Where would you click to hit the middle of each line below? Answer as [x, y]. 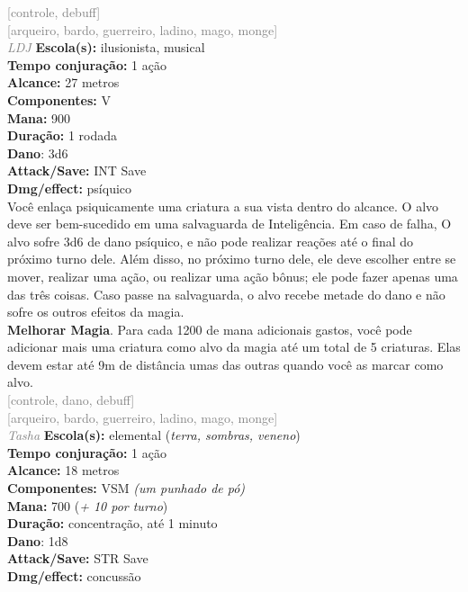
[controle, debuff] [54, 12]
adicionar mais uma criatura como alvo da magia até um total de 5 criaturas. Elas [234, 347]
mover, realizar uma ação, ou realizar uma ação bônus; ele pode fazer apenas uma [233, 276]
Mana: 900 [39, 117]
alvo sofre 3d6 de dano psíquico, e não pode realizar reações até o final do [211, 241]
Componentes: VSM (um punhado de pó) [126, 488]
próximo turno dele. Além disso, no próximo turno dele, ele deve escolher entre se [232, 259]
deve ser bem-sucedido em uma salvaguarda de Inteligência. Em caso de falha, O [229, 224]
